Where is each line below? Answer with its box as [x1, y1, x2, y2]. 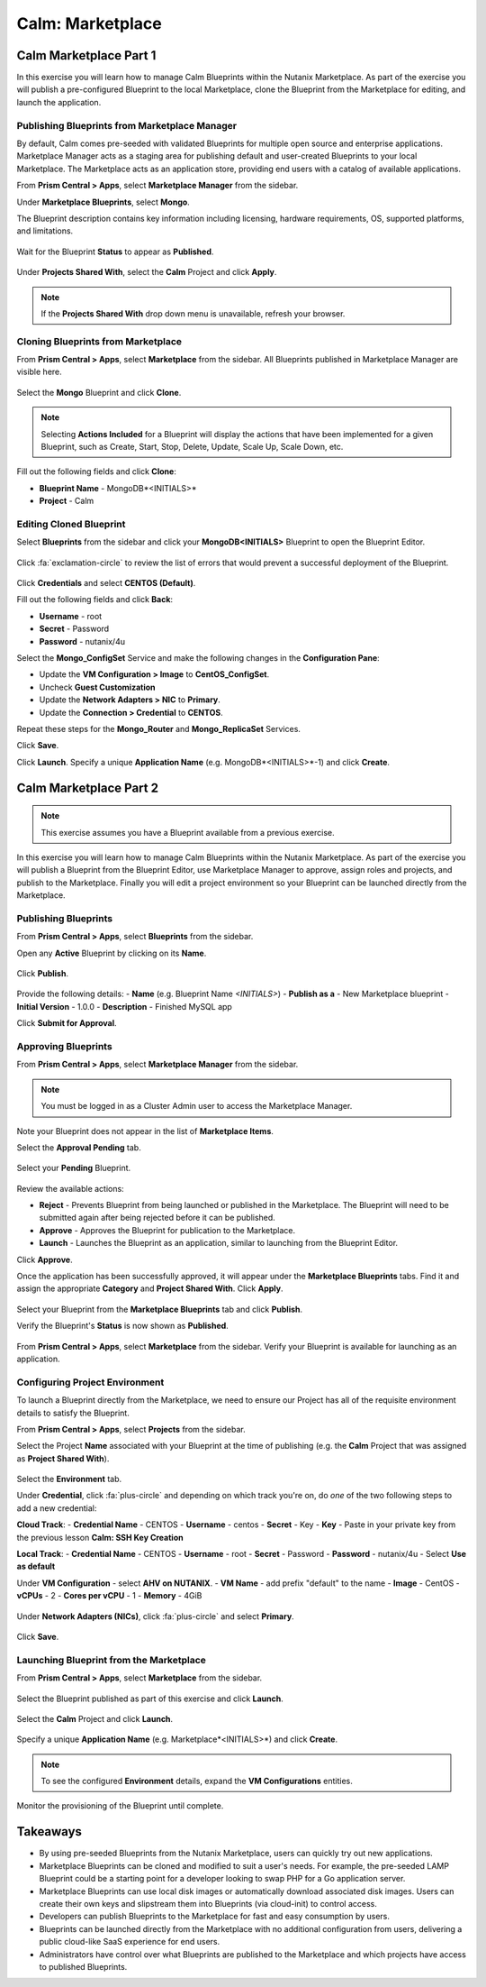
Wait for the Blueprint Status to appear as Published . [16, 246, 214, 257]
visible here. [16, 366, 62, 378]
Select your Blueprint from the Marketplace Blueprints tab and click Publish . [16, 1304, 303, 1314]
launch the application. [16, 96, 102, 107]
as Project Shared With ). [16, 1452, 110, 1464]
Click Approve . [16, 1254, 73, 1265]
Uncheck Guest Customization [39, 682, 157, 692]
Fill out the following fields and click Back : [16, 594, 174, 605]
